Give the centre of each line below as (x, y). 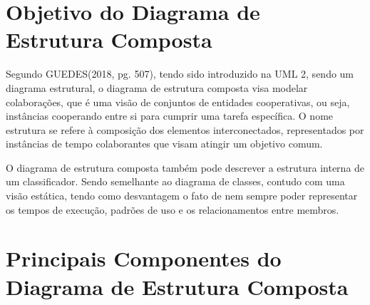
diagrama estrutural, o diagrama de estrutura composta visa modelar (157, 87)
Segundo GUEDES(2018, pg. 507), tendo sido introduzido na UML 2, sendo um (180, 74)
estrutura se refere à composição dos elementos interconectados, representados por (185, 129)
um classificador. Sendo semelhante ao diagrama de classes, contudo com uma (175, 181)
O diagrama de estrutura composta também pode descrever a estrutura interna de (185, 167)
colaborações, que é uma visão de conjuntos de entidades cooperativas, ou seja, (178, 102)
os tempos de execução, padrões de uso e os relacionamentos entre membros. (173, 209)
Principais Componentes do (144, 258)
